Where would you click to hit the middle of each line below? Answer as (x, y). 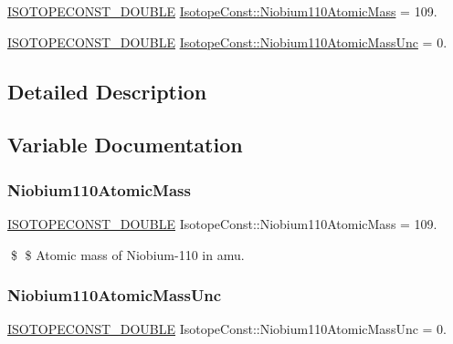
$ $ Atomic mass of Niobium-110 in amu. (127, 254)
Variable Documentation (125, 145)
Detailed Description (107, 91)
